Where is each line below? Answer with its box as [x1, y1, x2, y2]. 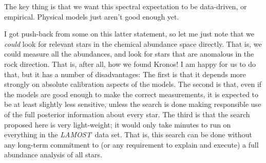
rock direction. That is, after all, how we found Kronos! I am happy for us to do [4, 58, 256, 69]
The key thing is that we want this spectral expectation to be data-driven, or [4, 1, 247, 11]
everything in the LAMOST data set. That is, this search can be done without [4, 129, 252, 140]
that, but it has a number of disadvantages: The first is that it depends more [4, 68, 246, 79]
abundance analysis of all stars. [4, 149, 102, 160]
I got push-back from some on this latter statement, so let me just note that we [4, 28, 254, 39]
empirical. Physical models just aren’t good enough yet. [4, 11, 179, 22]
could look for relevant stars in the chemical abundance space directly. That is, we [4, 38, 262, 49]
